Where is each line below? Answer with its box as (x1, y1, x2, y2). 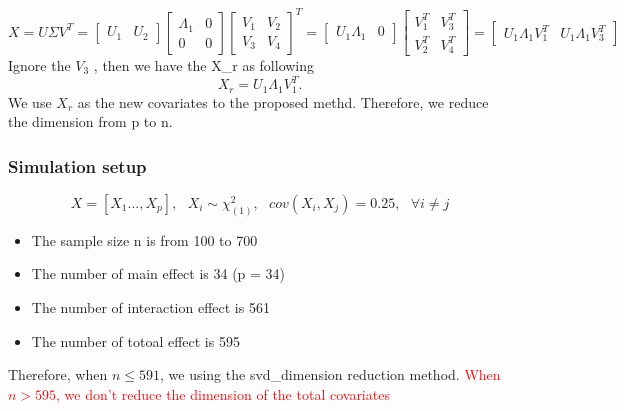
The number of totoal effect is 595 (31, 330, 240, 351)
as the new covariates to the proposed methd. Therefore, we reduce (77, 91, 489, 112)
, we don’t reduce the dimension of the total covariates (56, 383, 390, 404)
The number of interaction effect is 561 (31, 296, 270, 317)
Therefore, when (8, 364, 108, 385)
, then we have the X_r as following (93, 54, 315, 75)
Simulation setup (8, 153, 147, 178)
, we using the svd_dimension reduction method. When (159, 364, 501, 385)
